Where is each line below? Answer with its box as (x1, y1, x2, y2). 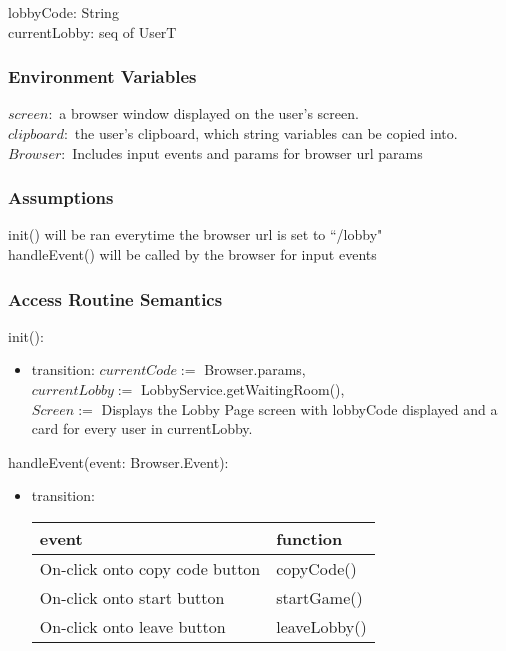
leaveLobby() (276, 614, 367, 638)
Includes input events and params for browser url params (72, 142, 423, 163)
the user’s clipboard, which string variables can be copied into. (74, 123, 458, 143)
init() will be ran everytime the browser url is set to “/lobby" (8, 224, 383, 245)
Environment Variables (8, 64, 197, 89)
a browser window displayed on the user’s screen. (59, 103, 359, 124)
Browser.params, (204, 359, 306, 380)
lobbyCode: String (8, 2, 119, 22)
